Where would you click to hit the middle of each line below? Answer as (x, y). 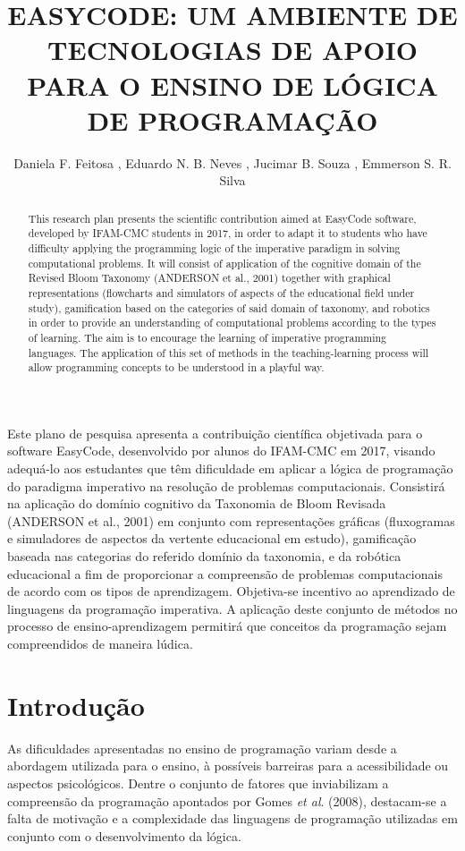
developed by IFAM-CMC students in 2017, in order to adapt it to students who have (228, 233)
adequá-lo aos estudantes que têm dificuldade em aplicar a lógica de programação (230, 468)
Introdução (76, 705)
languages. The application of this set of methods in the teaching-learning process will (228, 352)
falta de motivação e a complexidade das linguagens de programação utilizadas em (232, 818)
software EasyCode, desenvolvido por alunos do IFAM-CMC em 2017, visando (221, 451)
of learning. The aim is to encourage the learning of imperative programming (207, 337)
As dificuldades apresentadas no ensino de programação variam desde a (202, 748)
